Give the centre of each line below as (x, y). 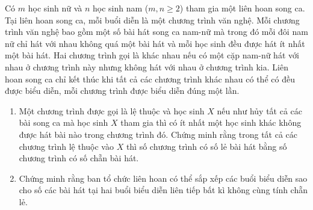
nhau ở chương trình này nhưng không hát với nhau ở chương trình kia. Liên (147, 66)
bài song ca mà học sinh (64, 122)
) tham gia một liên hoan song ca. (242, 8)
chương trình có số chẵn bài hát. (79, 158)
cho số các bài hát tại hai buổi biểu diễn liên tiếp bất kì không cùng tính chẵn (163, 190)
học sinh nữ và (55, 8)
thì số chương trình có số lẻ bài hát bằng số (206, 146)
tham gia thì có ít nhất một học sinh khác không (211, 122)
